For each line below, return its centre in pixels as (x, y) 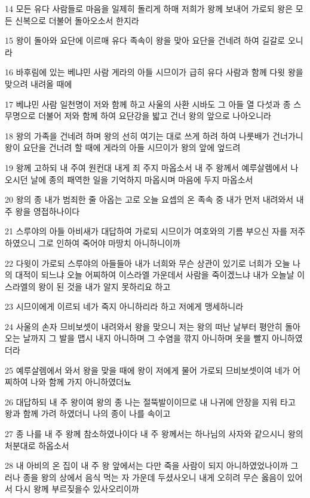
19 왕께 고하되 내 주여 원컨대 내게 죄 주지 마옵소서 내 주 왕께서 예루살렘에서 (146, 167)
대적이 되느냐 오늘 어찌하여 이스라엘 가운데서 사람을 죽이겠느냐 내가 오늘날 (155, 275)
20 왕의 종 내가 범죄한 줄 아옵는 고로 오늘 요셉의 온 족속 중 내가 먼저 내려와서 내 (154, 199)
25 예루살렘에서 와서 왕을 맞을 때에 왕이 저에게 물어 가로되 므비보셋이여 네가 (148, 370)
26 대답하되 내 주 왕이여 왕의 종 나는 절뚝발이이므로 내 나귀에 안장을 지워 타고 (150, 401)
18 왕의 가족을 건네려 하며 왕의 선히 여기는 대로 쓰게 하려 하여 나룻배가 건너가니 (154, 135)
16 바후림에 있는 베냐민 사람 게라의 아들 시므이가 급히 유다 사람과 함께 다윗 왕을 (154, 72)
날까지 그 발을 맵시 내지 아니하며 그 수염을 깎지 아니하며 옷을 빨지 (146, 338)
